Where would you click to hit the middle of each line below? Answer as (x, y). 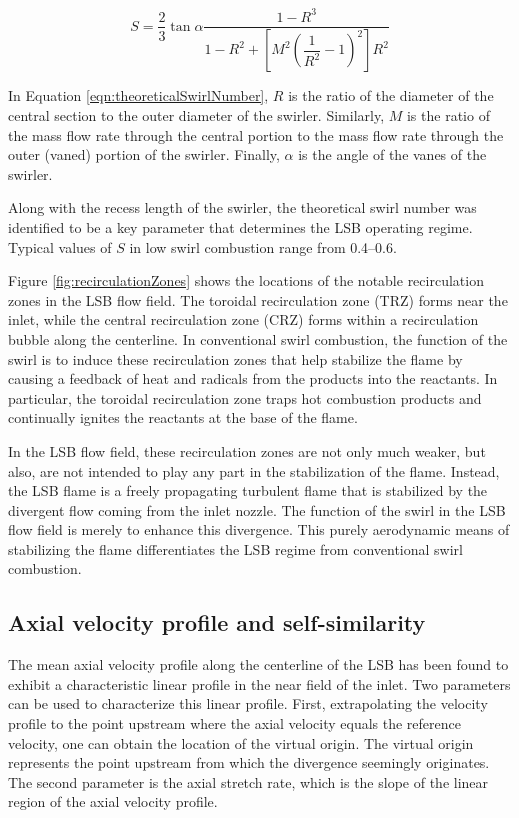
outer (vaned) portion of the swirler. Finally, (144, 154)
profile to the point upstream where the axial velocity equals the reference (234, 723)
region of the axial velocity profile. (113, 801)
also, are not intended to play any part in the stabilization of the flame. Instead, (254, 470)
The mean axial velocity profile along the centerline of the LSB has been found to (258, 664)
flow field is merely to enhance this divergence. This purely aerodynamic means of (259, 529)
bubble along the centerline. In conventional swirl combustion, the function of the (258, 338)
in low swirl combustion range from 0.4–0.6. (263, 246)
